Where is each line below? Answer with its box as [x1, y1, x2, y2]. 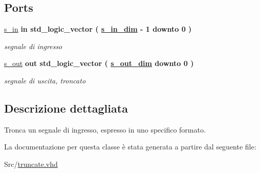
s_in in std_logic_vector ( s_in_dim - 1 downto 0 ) [4, 24, 192, 34]
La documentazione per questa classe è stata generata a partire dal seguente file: [4, 141, 256, 152]
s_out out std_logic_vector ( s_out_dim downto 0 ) [4, 58, 194, 69]
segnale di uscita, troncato [4, 75, 86, 85]
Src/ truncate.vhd [4, 158, 58, 169]
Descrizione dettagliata [4, 100, 128, 116]
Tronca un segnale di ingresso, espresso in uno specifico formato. [4, 124, 206, 135]
